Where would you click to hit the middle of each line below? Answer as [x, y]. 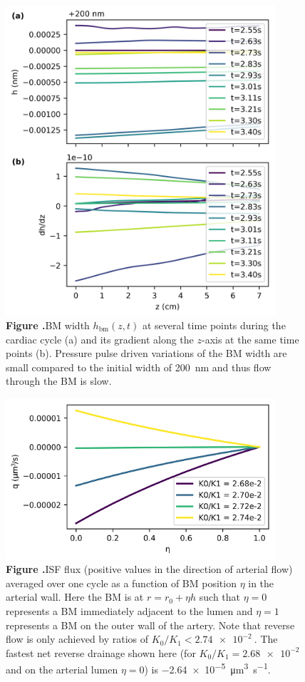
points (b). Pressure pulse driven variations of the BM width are [146, 353]
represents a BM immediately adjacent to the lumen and [129, 611]
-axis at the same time [250, 339]
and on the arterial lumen [62, 670]
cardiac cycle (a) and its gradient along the [100, 339]
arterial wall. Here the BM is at [75, 597]
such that [220, 597]
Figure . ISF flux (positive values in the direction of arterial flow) [149, 569]
